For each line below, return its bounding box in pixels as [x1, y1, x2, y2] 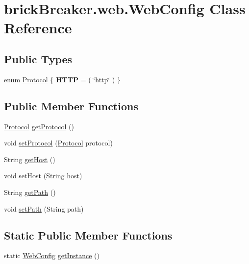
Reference [4, 18, 72, 38]
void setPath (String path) [4, 203, 84, 214]
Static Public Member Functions [4, 227, 173, 242]
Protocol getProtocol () [4, 121, 74, 131]
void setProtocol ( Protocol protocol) [4, 138, 113, 148]
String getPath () [4, 187, 56, 197]
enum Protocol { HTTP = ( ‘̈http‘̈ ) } [4, 74, 121, 84]
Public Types [4, 51, 73, 66]
